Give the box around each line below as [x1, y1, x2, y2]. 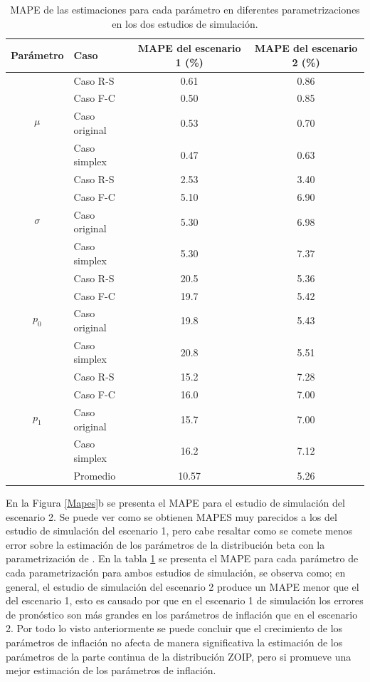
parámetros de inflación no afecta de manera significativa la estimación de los [6, 634, 343, 649]
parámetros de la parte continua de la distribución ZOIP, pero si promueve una [6, 649, 351, 663]
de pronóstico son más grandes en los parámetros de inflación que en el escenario [6, 606, 358, 621]
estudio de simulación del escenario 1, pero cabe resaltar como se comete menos [6, 523, 353, 538]
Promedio [73, 467, 116, 482]
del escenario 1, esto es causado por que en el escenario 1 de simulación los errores [6, 593, 364, 608]
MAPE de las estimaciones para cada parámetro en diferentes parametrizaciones [10, 2, 360, 16]
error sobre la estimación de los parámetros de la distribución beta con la [6, 537, 325, 552]
